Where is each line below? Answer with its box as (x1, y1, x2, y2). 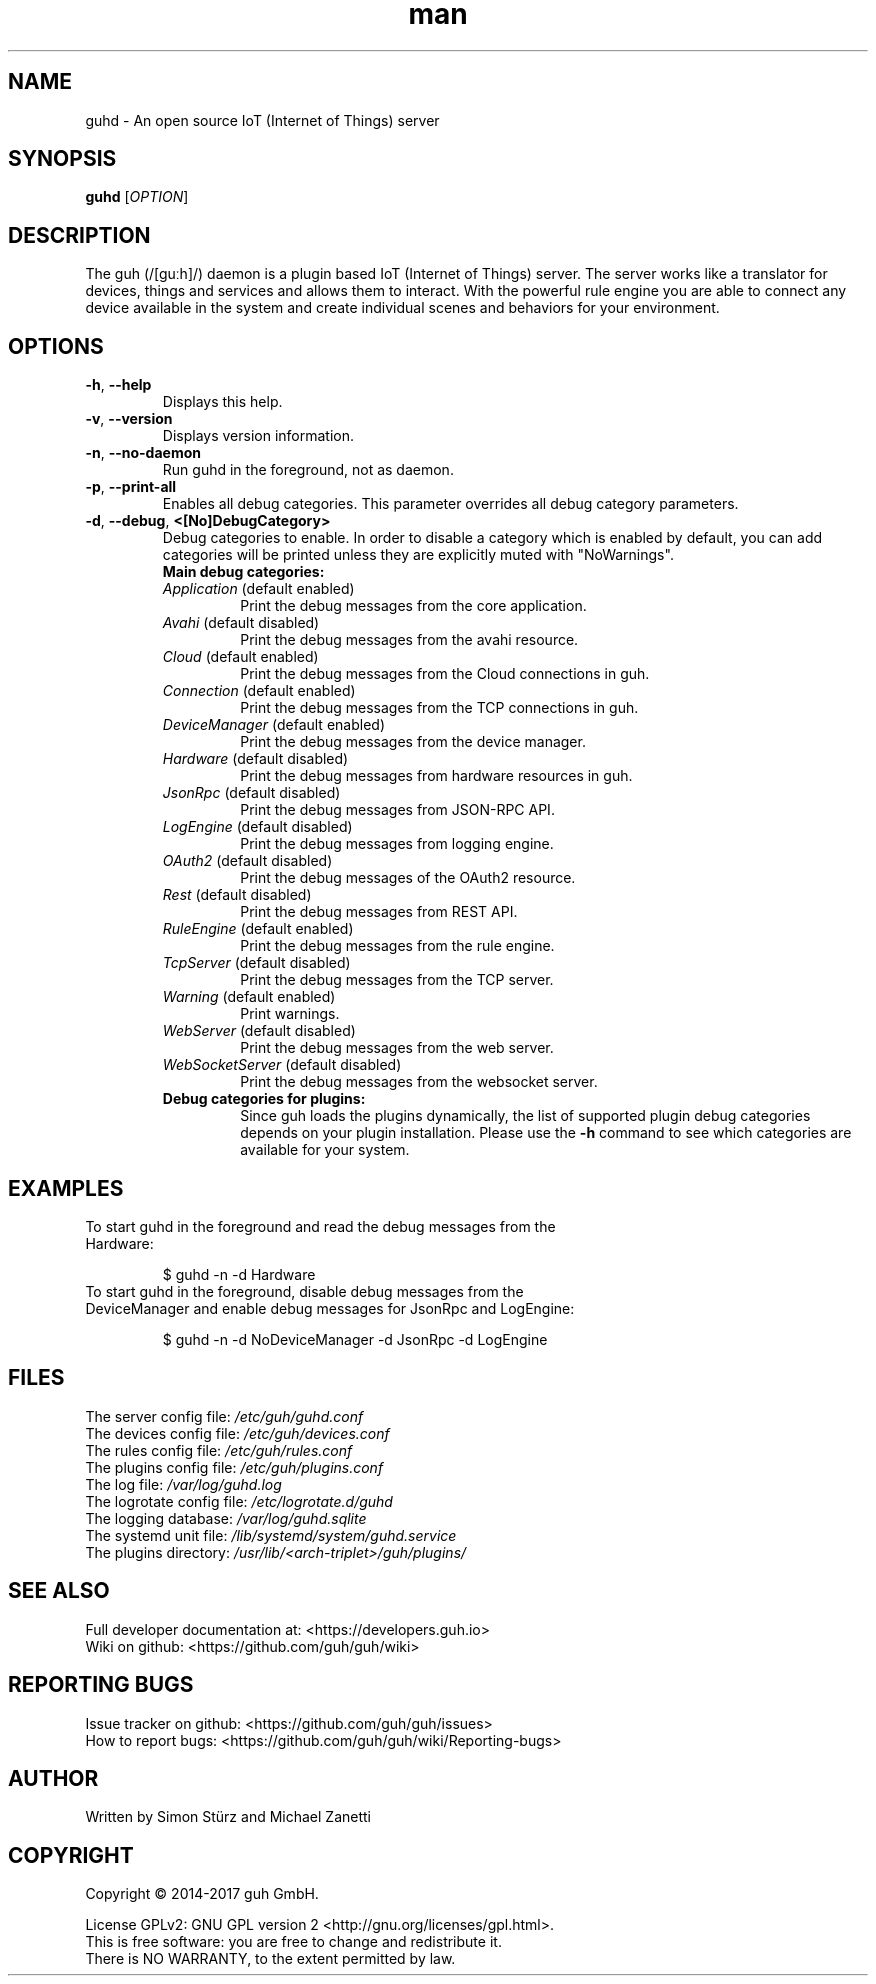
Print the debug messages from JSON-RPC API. (240, 801, 555, 819)
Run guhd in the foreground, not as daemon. (162, 461, 454, 479)
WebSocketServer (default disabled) (162, 1056, 402, 1074)
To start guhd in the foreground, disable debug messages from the (85, 1282, 524, 1300)
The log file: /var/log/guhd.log (85, 1475, 282, 1493)
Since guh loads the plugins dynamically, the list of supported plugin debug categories (240, 1107, 811, 1125)
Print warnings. (240, 1005, 340, 1023)
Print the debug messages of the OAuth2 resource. (240, 869, 576, 887)
